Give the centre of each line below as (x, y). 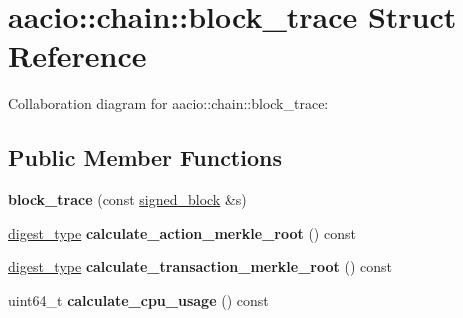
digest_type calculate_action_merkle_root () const (182, 232)
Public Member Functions (145, 157)
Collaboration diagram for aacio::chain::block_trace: (168, 103)
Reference (77, 55)
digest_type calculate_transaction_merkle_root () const (200, 266)
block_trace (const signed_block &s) (127, 199)
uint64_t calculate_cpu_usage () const (138, 299)
